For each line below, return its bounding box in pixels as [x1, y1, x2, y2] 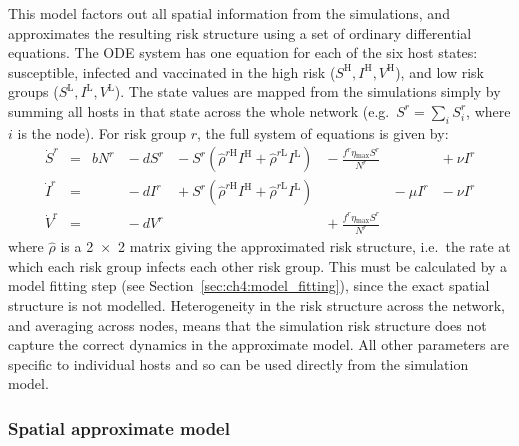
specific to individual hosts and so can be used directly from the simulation [8, 353, 469, 374]
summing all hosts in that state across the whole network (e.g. [8, 100, 390, 121]
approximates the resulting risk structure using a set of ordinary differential [8, 22, 472, 43]
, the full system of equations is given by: [197, 122, 449, 143]
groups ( [8, 81, 59, 102]
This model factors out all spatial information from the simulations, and [8, 3, 450, 23]
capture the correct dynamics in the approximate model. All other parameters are [8, 334, 509, 355]
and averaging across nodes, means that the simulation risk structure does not [8, 314, 487, 335]
